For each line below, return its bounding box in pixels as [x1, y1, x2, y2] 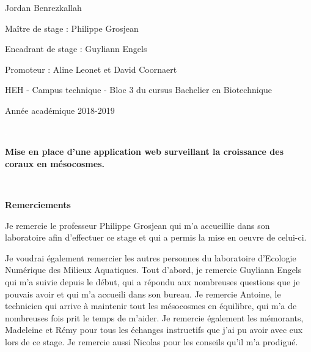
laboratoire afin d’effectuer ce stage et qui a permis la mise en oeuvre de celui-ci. [5, 231, 307, 244]
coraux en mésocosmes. [5, 157, 104, 170]
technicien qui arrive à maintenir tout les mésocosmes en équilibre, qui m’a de [5, 299, 297, 312]
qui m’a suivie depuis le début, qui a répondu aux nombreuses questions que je [5, 275, 300, 288]
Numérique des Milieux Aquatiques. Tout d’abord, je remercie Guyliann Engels [5, 263, 302, 276]
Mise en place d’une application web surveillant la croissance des [5, 145, 284, 158]
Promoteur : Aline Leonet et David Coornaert [5, 62, 177, 75]
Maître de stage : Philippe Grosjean [5, 21, 139, 34]
